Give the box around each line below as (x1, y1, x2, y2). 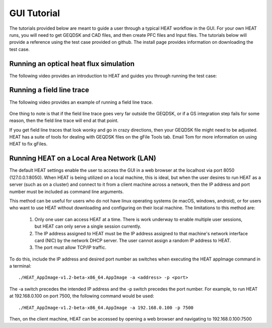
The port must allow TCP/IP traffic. (34, 244, 107, 250)
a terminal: (9, 263, 32, 269)
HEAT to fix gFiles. (9, 141, 48, 147)
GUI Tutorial (9, 8, 60, 19)
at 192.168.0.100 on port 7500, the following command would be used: (9, 293, 155, 299)
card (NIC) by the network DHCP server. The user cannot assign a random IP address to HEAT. (34, 237, 231, 243)
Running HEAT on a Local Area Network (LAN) (9, 154, 156, 163)
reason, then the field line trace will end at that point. (9, 117, 119, 123)
